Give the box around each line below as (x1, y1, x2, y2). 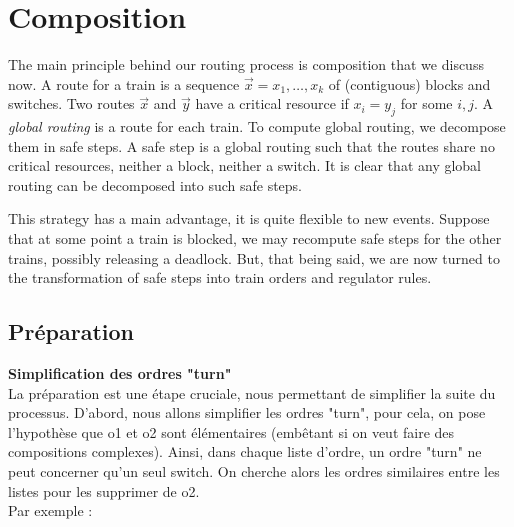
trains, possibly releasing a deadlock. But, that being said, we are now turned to (8, 247, 500, 268)
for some (400, 93, 453, 114)
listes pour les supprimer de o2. (8, 480, 200, 501)
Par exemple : (8, 500, 93, 521)
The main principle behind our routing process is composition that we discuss (8, 54, 484, 75)
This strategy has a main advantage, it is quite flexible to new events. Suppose (8, 208, 490, 229)
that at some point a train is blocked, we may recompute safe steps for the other (8, 228, 502, 249)
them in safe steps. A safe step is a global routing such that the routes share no (8, 135, 495, 156)
